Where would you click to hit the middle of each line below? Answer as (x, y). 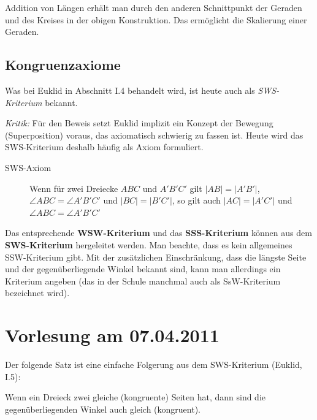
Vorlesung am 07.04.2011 (112, 335)
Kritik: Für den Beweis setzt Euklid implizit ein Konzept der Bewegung (139, 123)
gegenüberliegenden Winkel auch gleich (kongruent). (103, 409)
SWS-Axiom (28, 167)
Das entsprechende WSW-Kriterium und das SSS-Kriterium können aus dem (158, 233)
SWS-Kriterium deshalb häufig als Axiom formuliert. (104, 147)
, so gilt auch (196, 200)
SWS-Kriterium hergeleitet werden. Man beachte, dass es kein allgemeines (149, 244)
